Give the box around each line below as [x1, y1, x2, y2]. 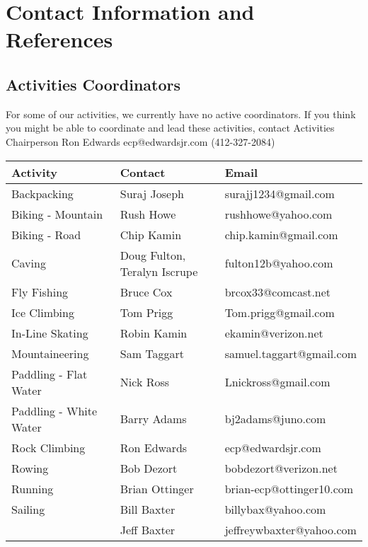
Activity [11, 163, 57, 180]
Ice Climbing [11, 304, 74, 321]
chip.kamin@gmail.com [224, 226, 338, 243]
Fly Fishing [11, 283, 69, 300]
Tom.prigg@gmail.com [224, 304, 335, 321]
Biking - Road [11, 226, 81, 243]
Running [11, 480, 54, 497]
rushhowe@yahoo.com [224, 205, 333, 222]
